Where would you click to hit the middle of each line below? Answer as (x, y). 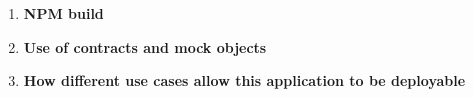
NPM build (63, 13)
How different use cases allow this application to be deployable (244, 80)
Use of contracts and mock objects (145, 46)
